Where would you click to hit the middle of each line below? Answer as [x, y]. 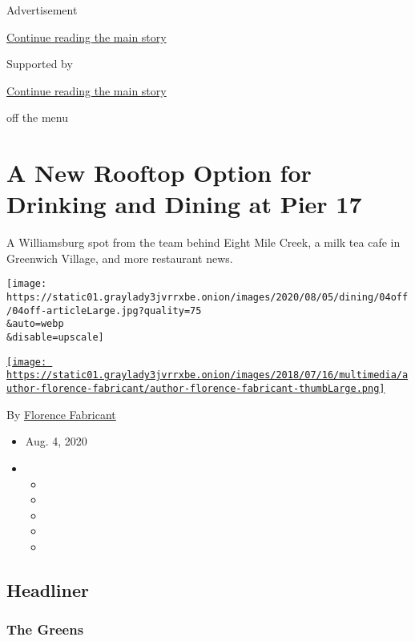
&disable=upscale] [55, 338]
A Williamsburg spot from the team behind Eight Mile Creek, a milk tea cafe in [203, 242]
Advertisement [42, 10]
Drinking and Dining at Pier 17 [184, 204]
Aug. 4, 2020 [56, 441]
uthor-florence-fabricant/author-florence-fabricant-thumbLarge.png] [196, 389]
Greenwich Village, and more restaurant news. [120, 258]
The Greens [45, 629]
